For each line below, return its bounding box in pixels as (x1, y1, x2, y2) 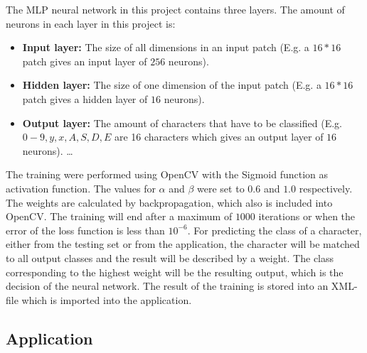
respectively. (299, 180, 353, 195)
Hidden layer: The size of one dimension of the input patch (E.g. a (22, 77, 321, 92)
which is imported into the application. (21, 292, 192, 307)
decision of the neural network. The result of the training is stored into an (6, 278, 329, 293)
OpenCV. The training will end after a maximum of (6, 209, 233, 224)
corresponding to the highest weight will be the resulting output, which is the (6, 264, 344, 279)
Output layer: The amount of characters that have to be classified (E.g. (22, 115, 342, 130)
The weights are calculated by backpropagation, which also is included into (6, 195, 333, 210)
